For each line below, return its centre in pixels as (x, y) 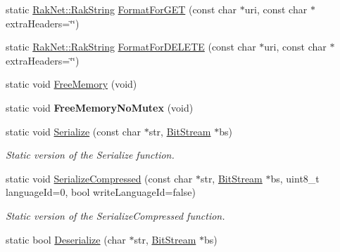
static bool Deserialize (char (66, 239)
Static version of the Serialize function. (90, 155)
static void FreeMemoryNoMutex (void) (100, 107)
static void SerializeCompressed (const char (99, 178)
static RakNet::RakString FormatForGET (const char (121, 9)
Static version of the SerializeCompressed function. (115, 215)
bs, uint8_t (295, 178)
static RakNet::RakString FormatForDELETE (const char (131, 47)
